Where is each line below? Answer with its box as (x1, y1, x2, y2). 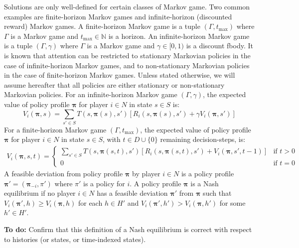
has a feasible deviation (97, 188, 168, 198)
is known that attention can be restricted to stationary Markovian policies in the (4, 50, 251, 60)
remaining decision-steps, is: (160, 134, 246, 144)
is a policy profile (181, 168, 234, 179)
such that (203, 188, 232, 198)
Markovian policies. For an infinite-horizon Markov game (4, 89, 177, 100)
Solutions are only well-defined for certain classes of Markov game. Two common (4, 1, 250, 11)
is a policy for (83, 178, 125, 188)
